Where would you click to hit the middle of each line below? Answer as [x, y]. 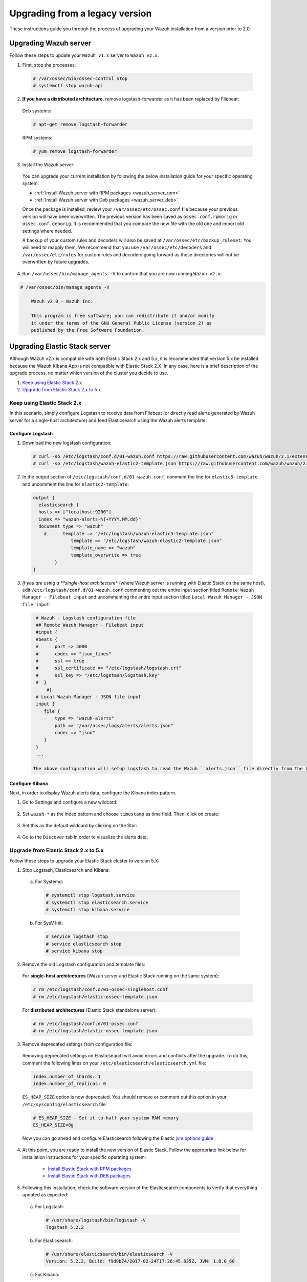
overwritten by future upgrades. [56, 262]
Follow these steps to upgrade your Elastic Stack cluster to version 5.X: [84, 860]
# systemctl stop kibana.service [88, 910]
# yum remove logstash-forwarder [75, 151]
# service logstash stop [77, 937]
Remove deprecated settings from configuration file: [77, 1044]
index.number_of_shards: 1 [67, 1076]
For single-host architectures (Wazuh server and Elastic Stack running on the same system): [121, 976]
